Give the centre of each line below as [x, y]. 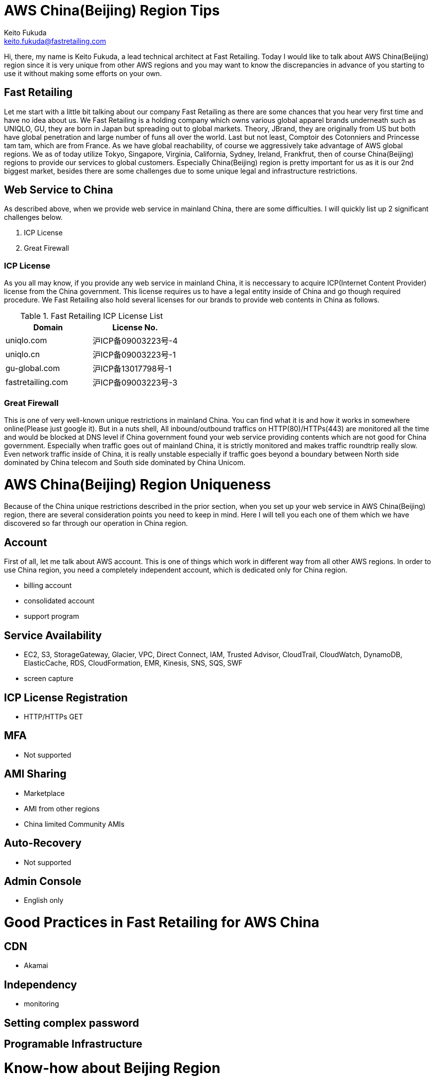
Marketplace [44, 793]
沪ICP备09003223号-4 [135, 341]
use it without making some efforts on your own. [83, 73]
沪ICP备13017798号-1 [132, 369]
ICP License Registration [66, 697]
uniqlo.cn [23, 354]
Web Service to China [59, 190]
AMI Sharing [35, 774]
